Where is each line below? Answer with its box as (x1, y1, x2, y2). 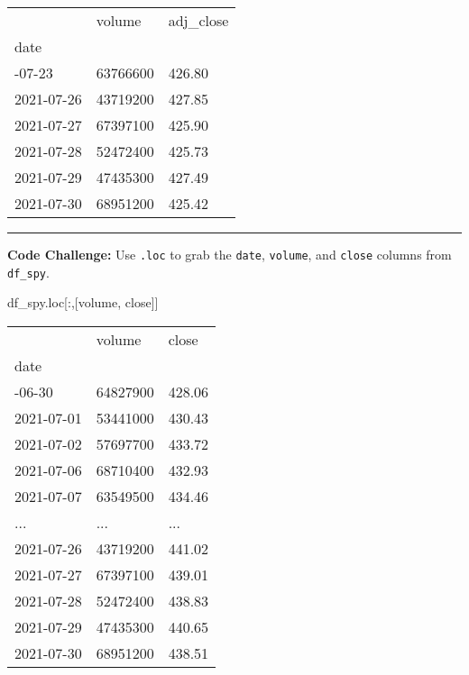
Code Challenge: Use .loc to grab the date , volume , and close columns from (7, 245, 452, 263)
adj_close (168, 10, 229, 31)
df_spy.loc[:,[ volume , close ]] (7, 293, 159, 312)
